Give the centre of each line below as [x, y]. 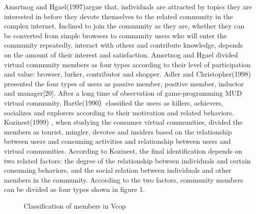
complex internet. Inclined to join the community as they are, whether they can [124, 26]
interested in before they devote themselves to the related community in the [119, 16]
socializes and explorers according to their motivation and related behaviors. [119, 112]
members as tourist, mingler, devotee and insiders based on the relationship [118, 131]
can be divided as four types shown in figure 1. [75, 189]
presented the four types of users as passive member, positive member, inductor [124, 83]
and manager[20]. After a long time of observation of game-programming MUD [123, 93]
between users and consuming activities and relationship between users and [117, 141]
